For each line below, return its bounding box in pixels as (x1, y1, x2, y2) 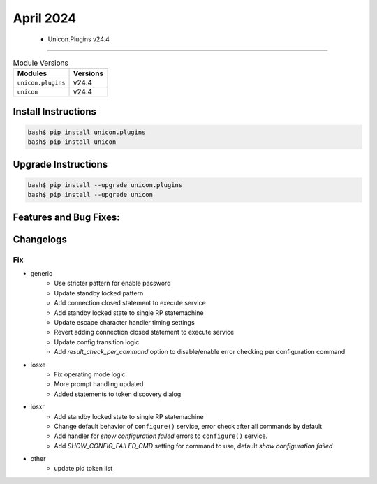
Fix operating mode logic (54, 370, 126, 379)
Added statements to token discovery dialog (54, 390, 182, 398)
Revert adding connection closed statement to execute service (54, 328, 235, 337)
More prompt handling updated (54, 380, 144, 388)
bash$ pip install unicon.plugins (27, 128, 146, 136)
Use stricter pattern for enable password (54, 279, 171, 288)
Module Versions (13, 58, 69, 68)
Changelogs (13, 233, 68, 245)
